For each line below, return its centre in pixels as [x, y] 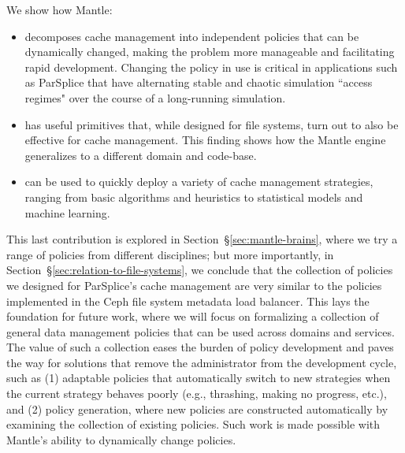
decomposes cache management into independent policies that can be [192, 36]
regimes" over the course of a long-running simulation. [155, 97]
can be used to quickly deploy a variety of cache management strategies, [199, 182]
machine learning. [67, 212]
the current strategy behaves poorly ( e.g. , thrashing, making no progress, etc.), [197, 394]
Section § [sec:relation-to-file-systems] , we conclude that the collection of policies [200, 270]
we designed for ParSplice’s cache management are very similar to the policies [194, 285]
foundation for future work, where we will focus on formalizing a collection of [193, 316]
